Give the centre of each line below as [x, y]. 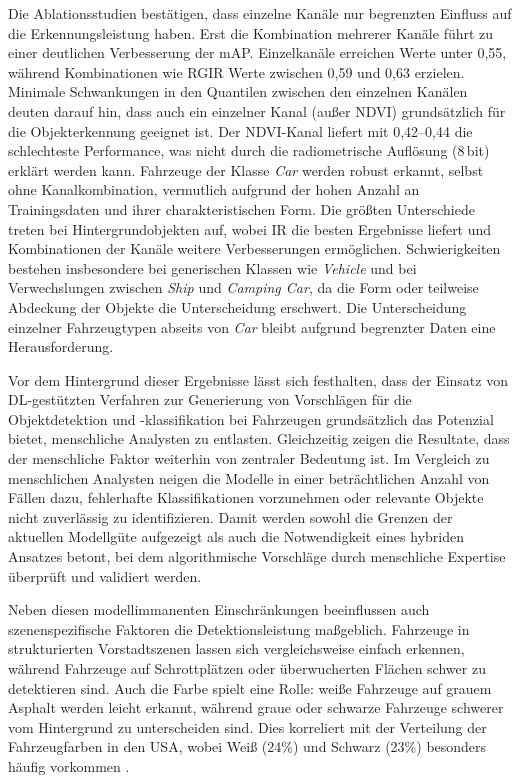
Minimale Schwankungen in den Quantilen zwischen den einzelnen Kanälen [238, 91]
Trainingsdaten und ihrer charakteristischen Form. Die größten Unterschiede [241, 208]
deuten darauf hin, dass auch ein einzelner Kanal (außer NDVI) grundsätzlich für [257, 110]
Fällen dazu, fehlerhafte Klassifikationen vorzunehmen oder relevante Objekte [246, 497]
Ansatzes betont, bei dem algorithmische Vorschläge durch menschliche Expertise [257, 556]
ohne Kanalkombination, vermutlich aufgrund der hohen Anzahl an [214, 189]
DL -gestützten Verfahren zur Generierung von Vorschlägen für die [210, 399]
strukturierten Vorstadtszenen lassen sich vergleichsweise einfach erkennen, [236, 648]
